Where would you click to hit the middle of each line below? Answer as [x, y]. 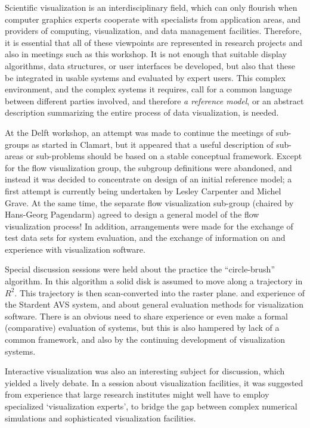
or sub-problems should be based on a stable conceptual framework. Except [164, 156]
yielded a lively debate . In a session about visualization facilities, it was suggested [154, 382]
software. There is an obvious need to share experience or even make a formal [146, 316]
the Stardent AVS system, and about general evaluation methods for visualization [154, 304]
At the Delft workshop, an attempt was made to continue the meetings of [139, 132]
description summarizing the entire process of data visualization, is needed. [142, 112]
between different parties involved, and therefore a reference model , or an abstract [154, 100]
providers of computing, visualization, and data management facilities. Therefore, [153, 31]
